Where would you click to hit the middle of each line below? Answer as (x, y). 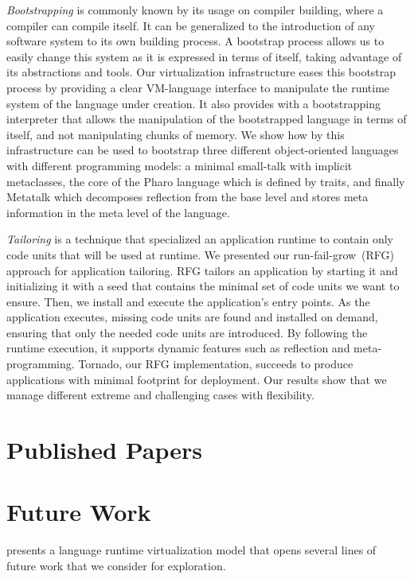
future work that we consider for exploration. (116, 565)
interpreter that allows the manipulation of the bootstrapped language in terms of (207, 119)
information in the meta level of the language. (118, 212)
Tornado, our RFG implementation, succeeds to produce (216, 364)
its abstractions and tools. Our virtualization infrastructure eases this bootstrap (201, 72)
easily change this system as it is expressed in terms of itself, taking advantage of (204, 56)
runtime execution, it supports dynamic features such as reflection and (178, 348)
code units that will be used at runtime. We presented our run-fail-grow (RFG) (201, 254)
